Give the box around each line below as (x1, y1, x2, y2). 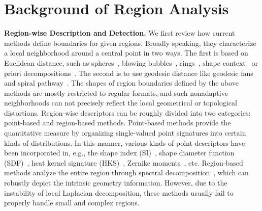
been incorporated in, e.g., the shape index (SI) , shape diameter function (4, 147, 235, 158)
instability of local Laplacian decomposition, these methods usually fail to (4, 187, 234, 198)
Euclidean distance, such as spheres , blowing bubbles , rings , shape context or (4, 57, 258, 68)
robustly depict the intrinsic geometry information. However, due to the (4, 177, 227, 188)
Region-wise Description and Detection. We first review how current (4, 28, 235, 38)
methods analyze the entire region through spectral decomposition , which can (4, 167, 249, 178)
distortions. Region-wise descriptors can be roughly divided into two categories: (4, 107, 251, 118)
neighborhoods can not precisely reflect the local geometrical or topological (4, 97, 237, 108)
